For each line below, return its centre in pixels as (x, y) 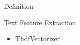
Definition (19, 6)
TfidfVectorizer (38, 38)
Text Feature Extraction (40, 22)
